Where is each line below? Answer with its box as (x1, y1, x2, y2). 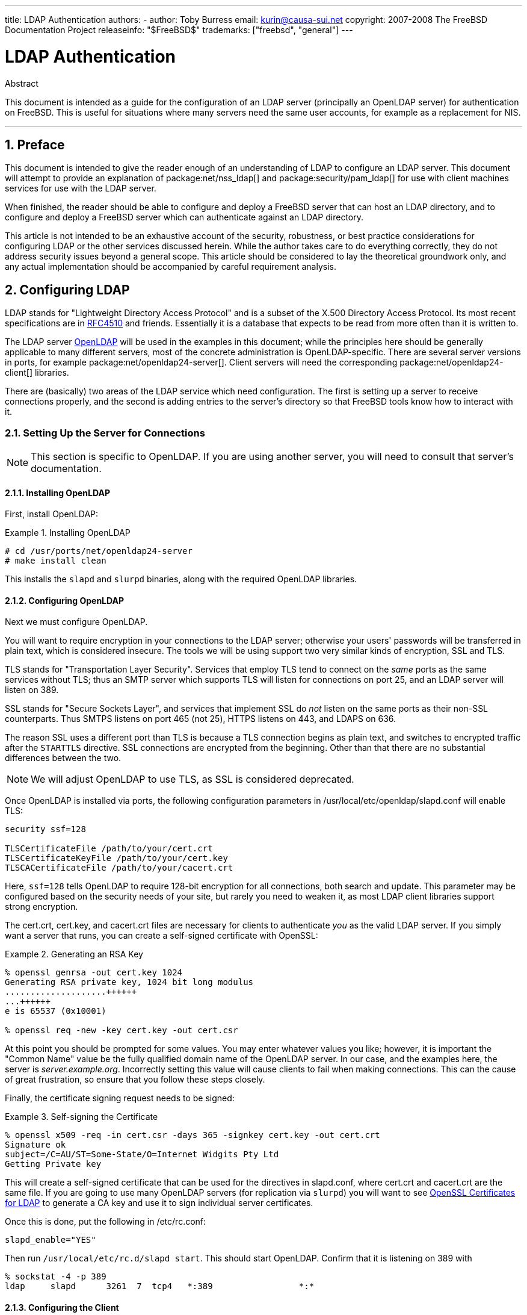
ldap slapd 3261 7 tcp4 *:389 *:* (5, 1281, 315, 1292)
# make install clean (5, 556, 106, 566)
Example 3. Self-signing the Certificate (5, 1111, 158, 1122)
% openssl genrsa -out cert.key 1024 (5, 968, 183, 978)
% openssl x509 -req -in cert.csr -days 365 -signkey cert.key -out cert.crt (5, 1130, 380, 1140)
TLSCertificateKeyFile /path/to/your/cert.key (5, 853, 228, 863)
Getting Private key (5, 1159, 102, 1169)
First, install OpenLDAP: (5, 509, 99, 520)
